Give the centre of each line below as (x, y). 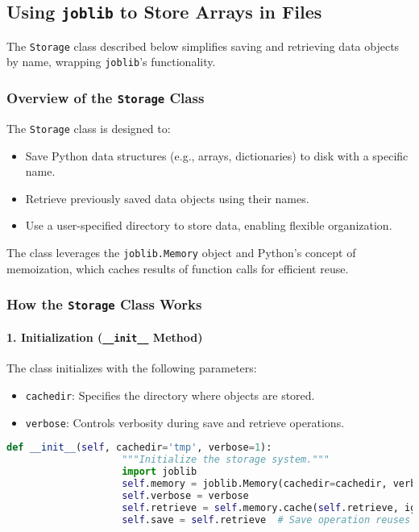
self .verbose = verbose (185, 495)
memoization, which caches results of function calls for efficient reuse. (178, 268)
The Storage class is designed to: (89, 128)
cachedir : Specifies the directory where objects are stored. (170, 395)
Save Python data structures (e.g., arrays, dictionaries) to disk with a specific (217, 155)
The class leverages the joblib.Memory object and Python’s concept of (181, 252)
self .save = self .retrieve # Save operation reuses (266, 520)
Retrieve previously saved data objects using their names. (167, 198)
